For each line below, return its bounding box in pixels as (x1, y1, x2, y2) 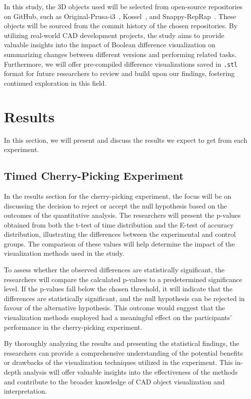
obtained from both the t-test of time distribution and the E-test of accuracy (4, 219, 234, 229)
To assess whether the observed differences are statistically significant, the (4, 265, 225, 275)
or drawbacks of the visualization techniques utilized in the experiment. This (4, 357, 233, 367)
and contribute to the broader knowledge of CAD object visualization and (4, 376, 225, 386)
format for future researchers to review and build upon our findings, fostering (4, 68, 235, 78)
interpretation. (4, 386, 47, 396)
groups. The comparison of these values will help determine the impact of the (4, 238, 235, 248)
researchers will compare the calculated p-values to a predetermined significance (4, 274, 242, 284)
